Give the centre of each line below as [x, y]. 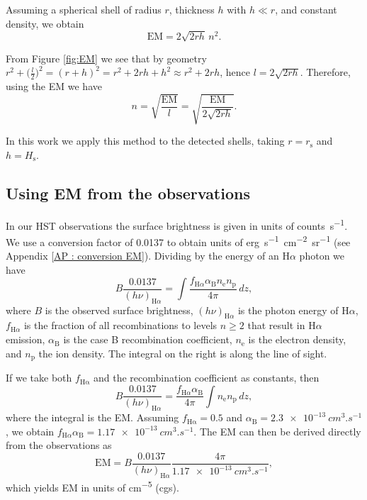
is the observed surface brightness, [119, 310]
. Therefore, [325, 72]
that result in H [282, 325]
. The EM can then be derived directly [277, 431]
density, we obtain [45, 23]
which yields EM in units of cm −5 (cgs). [92, 486]
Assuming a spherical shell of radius [84, 9]
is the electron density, [297, 339]
